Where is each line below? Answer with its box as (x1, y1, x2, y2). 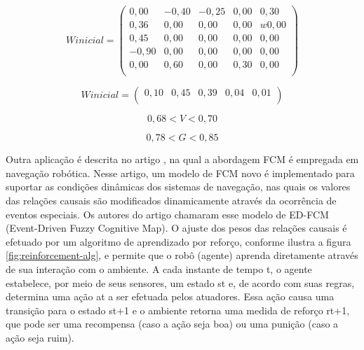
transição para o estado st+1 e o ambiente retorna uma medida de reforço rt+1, (6, 302, 350, 317)
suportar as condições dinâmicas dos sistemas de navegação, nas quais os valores (6, 179, 351, 194)
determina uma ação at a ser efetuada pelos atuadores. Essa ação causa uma (6, 289, 335, 304)
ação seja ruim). (6, 330, 74, 344)
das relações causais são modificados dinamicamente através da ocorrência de (6, 193, 337, 208)
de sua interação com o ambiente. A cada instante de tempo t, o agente (6, 262, 312, 276)
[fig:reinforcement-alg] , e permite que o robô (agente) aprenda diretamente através (6, 248, 358, 262)
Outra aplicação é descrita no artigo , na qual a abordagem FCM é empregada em (6, 152, 359, 167)
